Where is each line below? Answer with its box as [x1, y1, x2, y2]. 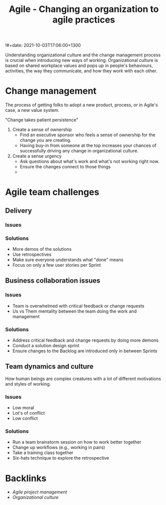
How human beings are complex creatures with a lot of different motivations [5, 376, 161, 382]
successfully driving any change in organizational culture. [19, 148, 139, 154]
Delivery [5, 206, 32, 215]
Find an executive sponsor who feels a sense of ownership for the [19, 132, 156, 138]
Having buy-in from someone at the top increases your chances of [19, 142, 157, 148]
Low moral [12, 405, 34, 411]
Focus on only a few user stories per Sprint [12, 262, 101, 268]
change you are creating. [19, 137, 71, 143]
